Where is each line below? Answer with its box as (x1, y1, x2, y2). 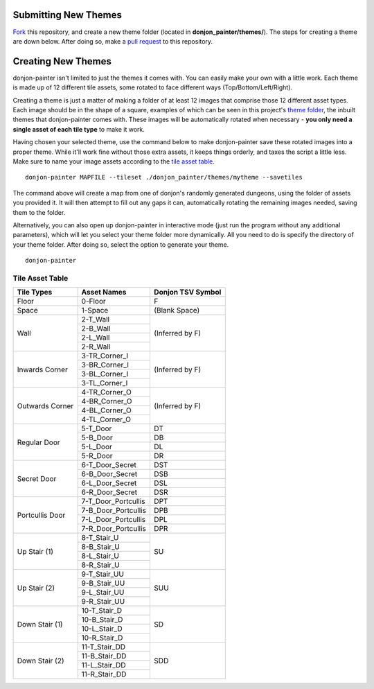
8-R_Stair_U (81, 560, 121, 570)
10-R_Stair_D (81, 633, 123, 643)
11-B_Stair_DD (81, 652, 127, 661)
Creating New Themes (12, 55, 112, 67)
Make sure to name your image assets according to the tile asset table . (12, 157, 215, 166)
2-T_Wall (81, 315, 110, 324)
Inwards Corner (17, 365, 69, 374)
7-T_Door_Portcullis (81, 496, 145, 506)
